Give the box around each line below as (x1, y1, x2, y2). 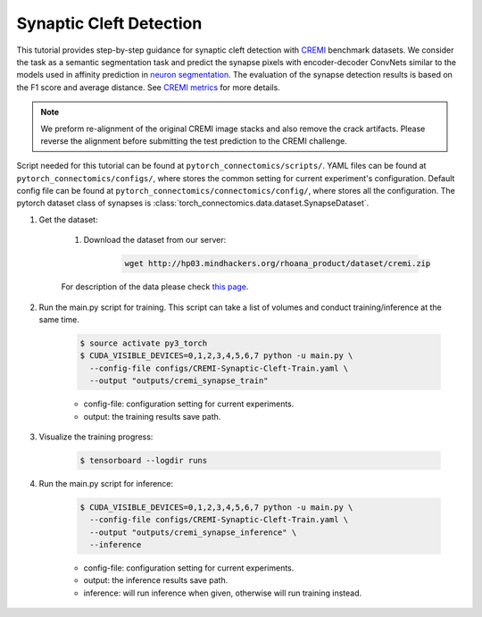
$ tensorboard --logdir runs (79, 455, 208, 465)
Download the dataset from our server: (83, 235, 227, 246)
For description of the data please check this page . (61, 281, 249, 292)
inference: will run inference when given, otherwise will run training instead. (83, 588, 362, 598)
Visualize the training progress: (38, 431, 154, 442)
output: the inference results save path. (83, 575, 229, 586)
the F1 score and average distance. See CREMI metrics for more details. (16, 81, 280, 93)
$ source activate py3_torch (79, 338, 208, 348)
